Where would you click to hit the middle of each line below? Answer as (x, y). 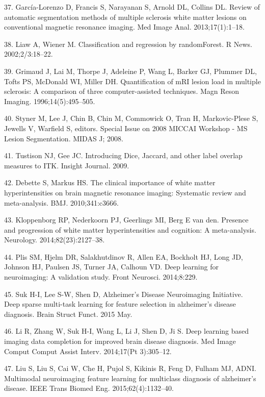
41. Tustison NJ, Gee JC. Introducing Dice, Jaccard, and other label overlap (123, 155)
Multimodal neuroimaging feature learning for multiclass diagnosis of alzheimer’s (130, 378)
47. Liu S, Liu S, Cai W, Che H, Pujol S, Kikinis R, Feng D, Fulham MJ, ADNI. (130, 368)
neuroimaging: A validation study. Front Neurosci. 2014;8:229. (101, 277)
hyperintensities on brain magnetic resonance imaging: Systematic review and (125, 192)
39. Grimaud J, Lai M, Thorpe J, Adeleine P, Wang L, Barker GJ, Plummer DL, (130, 71)
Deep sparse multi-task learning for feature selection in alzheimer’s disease (120, 304)
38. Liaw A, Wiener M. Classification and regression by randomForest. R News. (128, 44)
